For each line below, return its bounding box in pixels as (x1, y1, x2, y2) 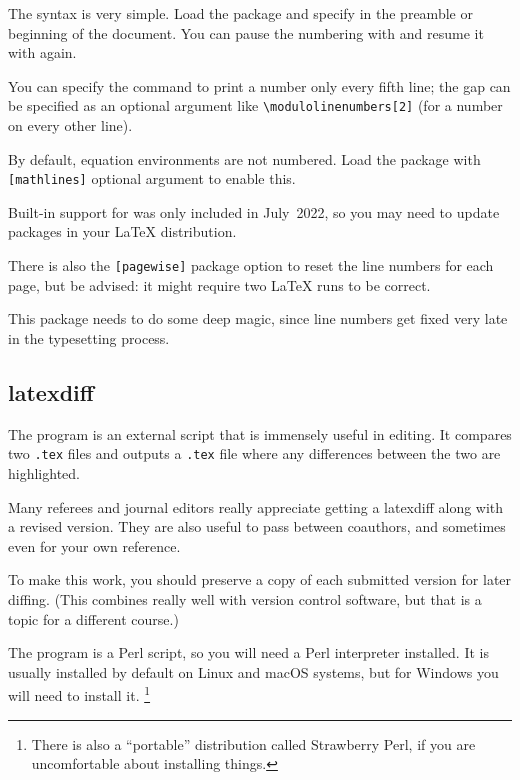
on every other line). (8, 115, 133, 136)
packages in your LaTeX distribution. (8, 221, 237, 242)
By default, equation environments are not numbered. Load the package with (8, 148, 481, 169)
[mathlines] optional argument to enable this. (8, 168, 296, 189)
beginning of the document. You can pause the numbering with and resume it (8, 22, 484, 43)
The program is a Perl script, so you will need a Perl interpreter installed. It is (8, 642, 489, 663)
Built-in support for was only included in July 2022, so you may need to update (8, 201, 500, 222)
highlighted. (8, 462, 80, 483)
